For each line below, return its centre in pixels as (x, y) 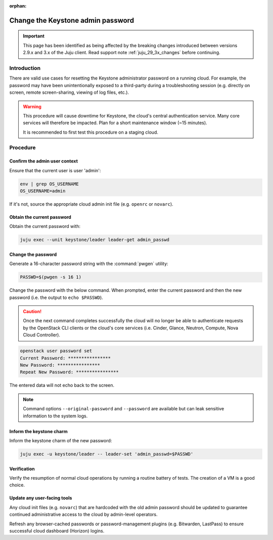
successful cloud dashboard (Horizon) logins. (57, 531)
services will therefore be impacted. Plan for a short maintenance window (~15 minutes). (115, 123)
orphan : (18, 6)
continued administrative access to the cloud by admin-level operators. (83, 515)
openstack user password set (56, 351)
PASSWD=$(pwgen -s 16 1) (51, 277)
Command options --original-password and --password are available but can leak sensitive (124, 409)
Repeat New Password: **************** (69, 372)
